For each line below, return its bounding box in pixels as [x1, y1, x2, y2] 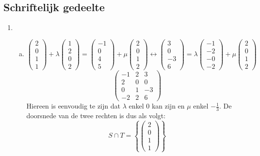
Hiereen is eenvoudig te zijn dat [26, 101, 120, 111]
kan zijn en [151, 101, 185, 111]
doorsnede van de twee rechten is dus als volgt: [26, 110, 166, 120]
